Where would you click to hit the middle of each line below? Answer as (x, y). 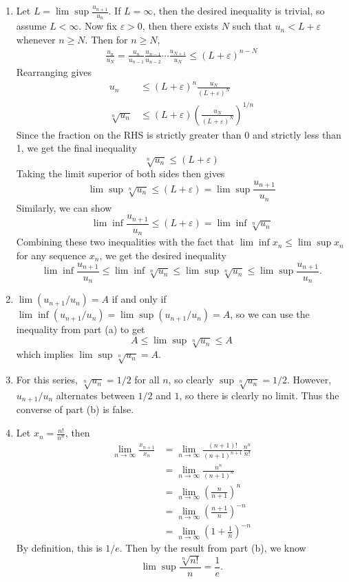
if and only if (139, 299)
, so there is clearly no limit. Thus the (259, 395)
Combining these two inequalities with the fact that (125, 242)
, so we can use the (270, 314)
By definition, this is (59, 548)
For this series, (47, 380)
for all (147, 380)
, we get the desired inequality (163, 255)
